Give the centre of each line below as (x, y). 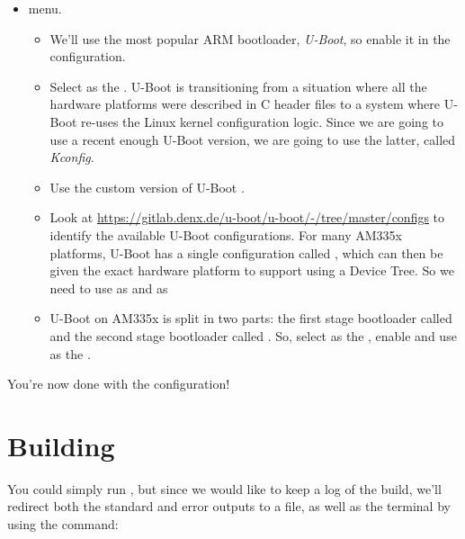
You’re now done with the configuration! (119, 384)
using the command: (63, 524)
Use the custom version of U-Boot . (147, 187)
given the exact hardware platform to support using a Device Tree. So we (252, 270)
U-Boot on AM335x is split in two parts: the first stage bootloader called (251, 318)
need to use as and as (109, 287)
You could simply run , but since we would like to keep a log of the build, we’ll (224, 488)
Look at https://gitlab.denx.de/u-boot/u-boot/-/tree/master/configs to (247, 217)
